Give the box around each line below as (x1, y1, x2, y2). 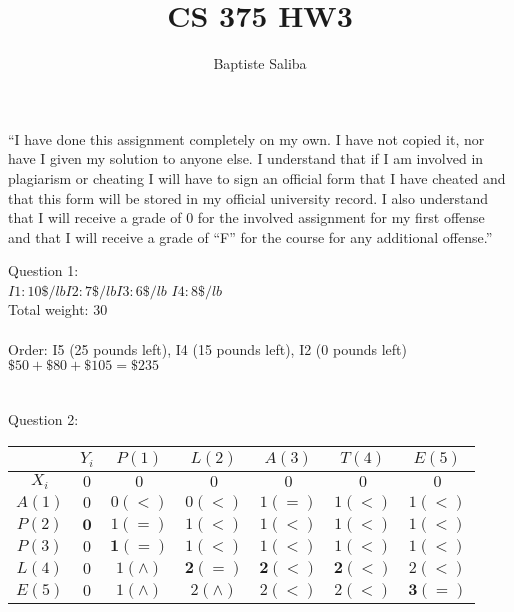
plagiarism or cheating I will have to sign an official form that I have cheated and (8, 167, 506, 188)
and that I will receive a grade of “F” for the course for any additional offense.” (8, 226, 493, 247)
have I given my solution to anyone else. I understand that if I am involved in (8, 148, 484, 169)
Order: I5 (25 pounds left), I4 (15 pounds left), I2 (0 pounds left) (8, 338, 407, 359)
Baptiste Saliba (213, 53, 307, 74)
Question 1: (8, 260, 79, 281)
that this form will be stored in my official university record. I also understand (8, 187, 489, 208)
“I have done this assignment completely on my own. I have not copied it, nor (8, 128, 485, 149)
